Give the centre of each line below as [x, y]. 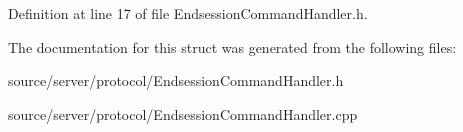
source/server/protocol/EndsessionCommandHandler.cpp [183, 113]
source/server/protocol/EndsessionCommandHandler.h [176, 80]
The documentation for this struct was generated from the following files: [232, 46]
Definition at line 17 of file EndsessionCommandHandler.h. [188, 13]
